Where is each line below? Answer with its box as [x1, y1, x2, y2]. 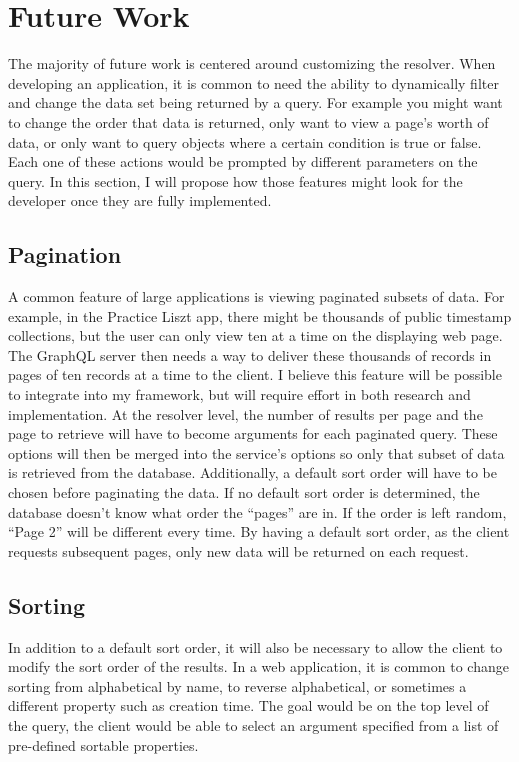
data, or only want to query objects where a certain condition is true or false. [8, 131, 482, 152]
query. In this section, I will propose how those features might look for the [8, 170, 463, 191]
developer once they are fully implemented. [8, 190, 272, 211]
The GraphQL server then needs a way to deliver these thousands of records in [8, 344, 492, 365]
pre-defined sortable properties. [8, 734, 199, 755]
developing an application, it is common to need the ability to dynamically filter [8, 72, 499, 93]
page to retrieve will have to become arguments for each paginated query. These [8, 423, 498, 444]
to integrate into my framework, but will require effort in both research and [8, 384, 471, 405]
